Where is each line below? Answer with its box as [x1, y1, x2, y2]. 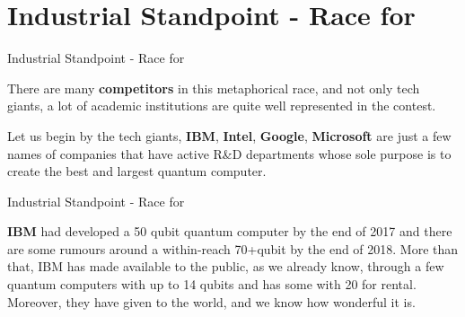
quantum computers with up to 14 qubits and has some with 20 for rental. [7, 275, 417, 294]
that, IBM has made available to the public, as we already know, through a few [7, 257, 444, 276]
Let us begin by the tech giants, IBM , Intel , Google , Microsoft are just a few [7, 126, 452, 145]
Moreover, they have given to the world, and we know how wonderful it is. [7, 292, 416, 311]
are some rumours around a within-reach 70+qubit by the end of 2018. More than [7, 239, 459, 258]
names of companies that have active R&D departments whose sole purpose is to [7, 144, 452, 163]
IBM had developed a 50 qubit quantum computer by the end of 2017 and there [7, 222, 452, 241]
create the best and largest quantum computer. [7, 162, 267, 181]
